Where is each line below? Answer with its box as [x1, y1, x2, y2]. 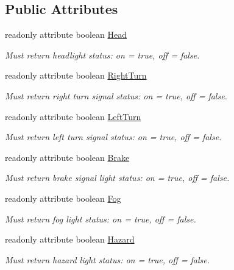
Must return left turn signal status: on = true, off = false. [5, 130, 222, 143]
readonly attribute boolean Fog [5, 191, 121, 204]
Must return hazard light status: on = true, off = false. [5, 253, 210, 266]
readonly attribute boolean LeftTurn [5, 110, 141, 123]
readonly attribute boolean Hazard [5, 233, 135, 246]
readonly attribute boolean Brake [5, 151, 130, 163]
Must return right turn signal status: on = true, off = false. [5, 89, 227, 102]
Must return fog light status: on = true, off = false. [5, 212, 196, 225]
